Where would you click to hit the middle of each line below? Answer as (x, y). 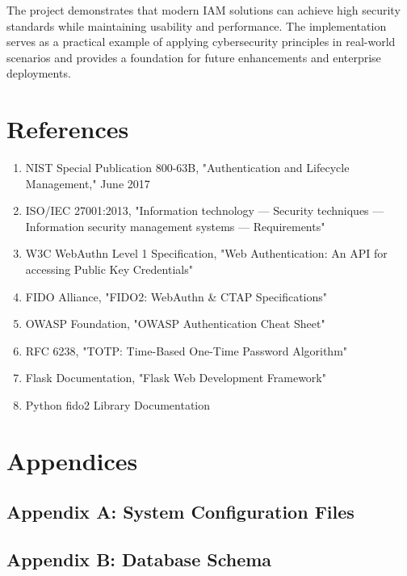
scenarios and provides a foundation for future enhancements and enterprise (194, 57)
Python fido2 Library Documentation (118, 405)
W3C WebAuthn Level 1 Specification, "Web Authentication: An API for (206, 253)
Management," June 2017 (88, 183)
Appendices (72, 460)
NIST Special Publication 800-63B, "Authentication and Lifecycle (187, 168)
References (68, 129)
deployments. (39, 73)
